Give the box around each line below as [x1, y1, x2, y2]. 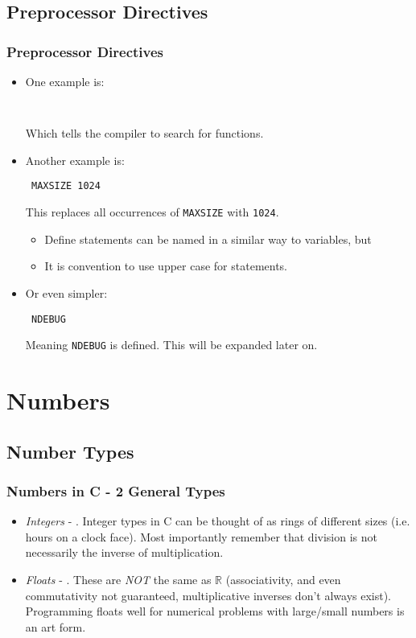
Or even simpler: [25, 284, 108, 301]
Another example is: [25, 151, 125, 168]
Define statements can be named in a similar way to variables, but [44, 230, 372, 247]
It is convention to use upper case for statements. [44, 257, 288, 274]
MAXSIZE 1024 [31, 180, 101, 192]
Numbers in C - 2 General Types [6, 480, 225, 500]
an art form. [25, 618, 86, 635]
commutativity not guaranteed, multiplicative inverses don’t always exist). [25, 587, 392, 603]
